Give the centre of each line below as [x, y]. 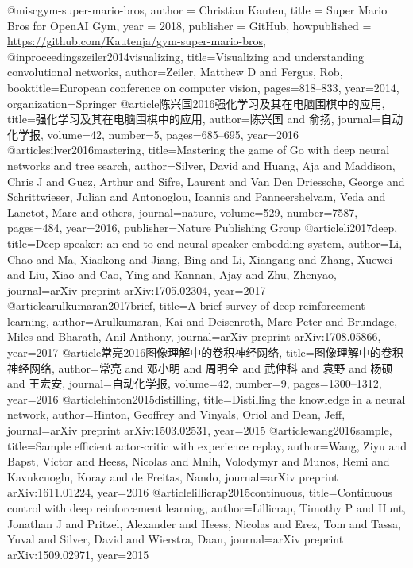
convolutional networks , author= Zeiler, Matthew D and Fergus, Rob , [175, 72]
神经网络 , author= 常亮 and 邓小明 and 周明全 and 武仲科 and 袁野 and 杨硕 [200, 367]
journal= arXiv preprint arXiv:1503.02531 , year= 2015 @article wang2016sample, [200, 430]
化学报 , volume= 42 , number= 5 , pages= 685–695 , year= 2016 [153, 134]
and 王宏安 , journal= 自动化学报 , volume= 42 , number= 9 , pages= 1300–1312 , [195, 383]
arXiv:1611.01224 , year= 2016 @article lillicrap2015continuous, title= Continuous [200, 492]
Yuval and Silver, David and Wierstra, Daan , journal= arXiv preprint [176, 539]
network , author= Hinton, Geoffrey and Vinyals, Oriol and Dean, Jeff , [176, 414]
